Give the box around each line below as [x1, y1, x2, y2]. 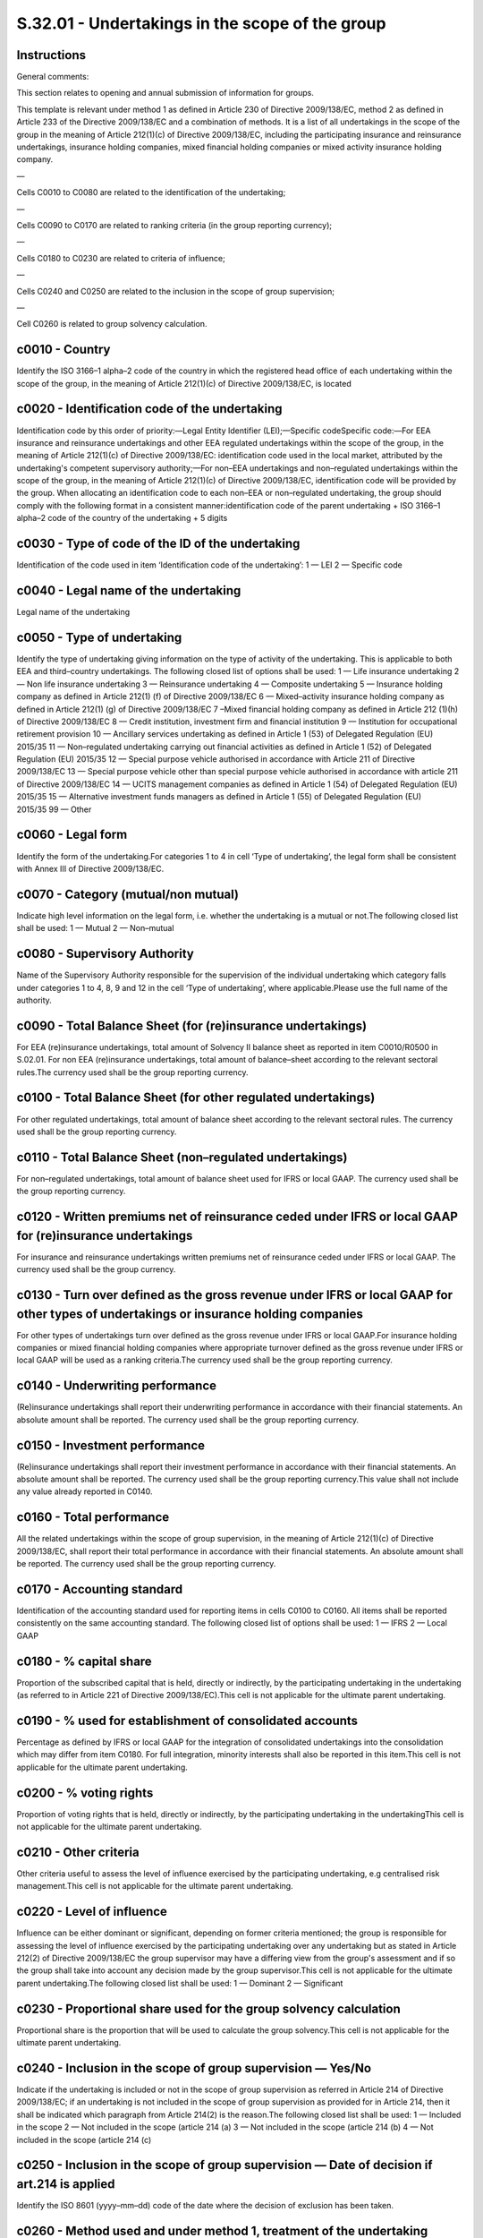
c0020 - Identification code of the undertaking [16, 401, 283, 416]
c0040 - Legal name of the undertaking [16, 583, 241, 598]
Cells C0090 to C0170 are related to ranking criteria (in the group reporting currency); [16, 219, 333, 230]
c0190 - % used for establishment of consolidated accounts [16, 1713, 358, 1728]
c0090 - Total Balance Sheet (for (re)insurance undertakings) [16, 1018, 367, 1033]
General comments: [16, 72, 89, 82]
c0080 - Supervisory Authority [16, 946, 194, 961]
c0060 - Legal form [16, 827, 128, 842]
